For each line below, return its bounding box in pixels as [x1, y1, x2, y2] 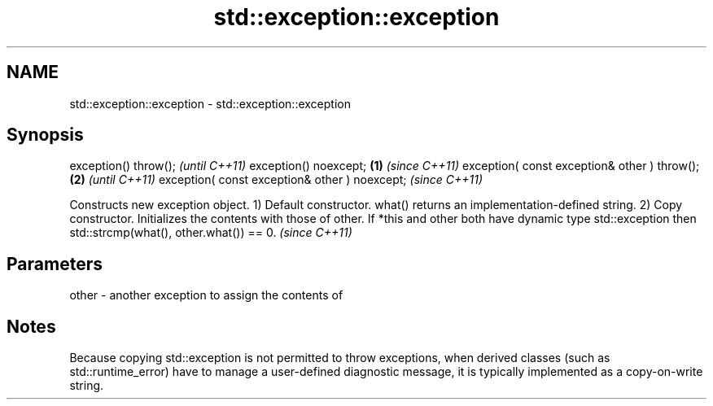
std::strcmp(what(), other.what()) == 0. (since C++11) [69, 225, 352, 240]
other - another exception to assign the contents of [69, 288, 343, 303]
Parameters [7, 253, 103, 274]
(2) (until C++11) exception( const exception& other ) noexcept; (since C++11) [69, 172, 483, 187]
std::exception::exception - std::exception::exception [69, 96, 351, 111]
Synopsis [7, 124, 84, 146]
